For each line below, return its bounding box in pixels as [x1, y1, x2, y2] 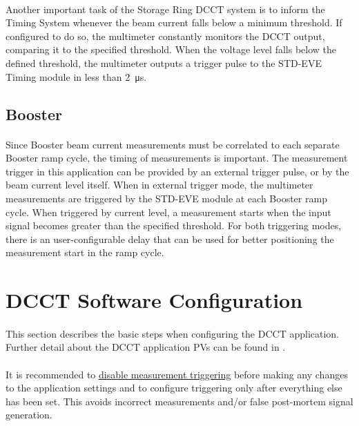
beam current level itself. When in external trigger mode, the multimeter [6, 177, 313, 192]
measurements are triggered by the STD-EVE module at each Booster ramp [6, 191, 327, 205]
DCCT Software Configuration [6, 286, 303, 314]
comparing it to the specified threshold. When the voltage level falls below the [6, 42, 337, 57]
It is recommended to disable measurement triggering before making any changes [6, 367, 348, 381]
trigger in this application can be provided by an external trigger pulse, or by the [6, 164, 349, 178]
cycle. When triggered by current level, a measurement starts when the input [6, 204, 331, 219]
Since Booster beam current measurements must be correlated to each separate [6, 137, 340, 151]
